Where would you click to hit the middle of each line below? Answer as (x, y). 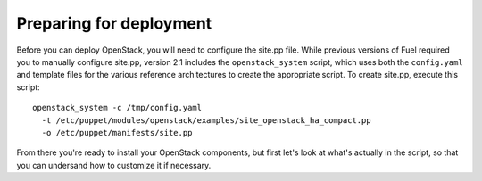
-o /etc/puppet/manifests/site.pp (117, 132)
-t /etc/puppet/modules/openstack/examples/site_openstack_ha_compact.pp (206, 120)
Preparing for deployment (114, 23)
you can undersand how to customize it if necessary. (114, 165)
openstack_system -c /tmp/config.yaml (117, 108)
